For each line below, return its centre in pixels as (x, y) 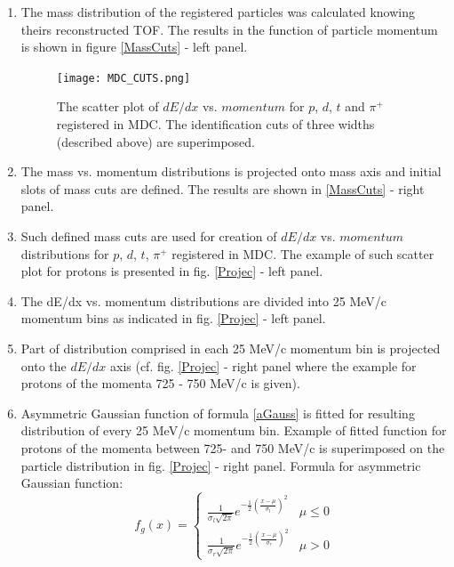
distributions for (65, 253)
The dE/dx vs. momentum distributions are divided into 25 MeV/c (203, 300)
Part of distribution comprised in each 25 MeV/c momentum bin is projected (231, 348)
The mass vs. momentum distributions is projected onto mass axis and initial (231, 171)
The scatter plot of (108, 106)
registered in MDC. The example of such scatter (303, 253)
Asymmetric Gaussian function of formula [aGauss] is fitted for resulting (218, 413)
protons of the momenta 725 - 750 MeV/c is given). (160, 383)
